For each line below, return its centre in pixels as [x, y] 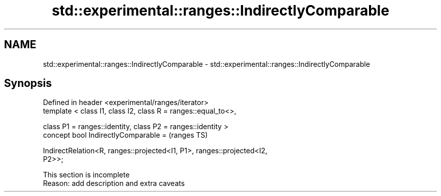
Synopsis [28, 83]
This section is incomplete [86, 175]
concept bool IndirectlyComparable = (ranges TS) [125, 135]
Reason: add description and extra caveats [114, 183]
